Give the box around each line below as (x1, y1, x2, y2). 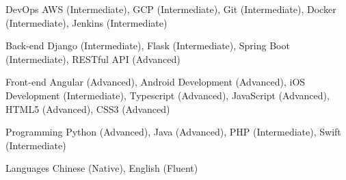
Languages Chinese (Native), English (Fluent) (5, 161, 198, 175)
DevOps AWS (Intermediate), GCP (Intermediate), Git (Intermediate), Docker (5, 2, 336, 16)
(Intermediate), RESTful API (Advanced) (5, 51, 181, 66)
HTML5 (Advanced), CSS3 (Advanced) (5, 101, 170, 116)
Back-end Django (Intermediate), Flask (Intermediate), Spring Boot (5, 38, 290, 53)
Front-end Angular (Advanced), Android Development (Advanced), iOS (5, 75, 306, 89)
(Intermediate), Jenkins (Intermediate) (5, 15, 168, 29)
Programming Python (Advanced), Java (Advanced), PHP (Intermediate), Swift (5, 125, 341, 139)
